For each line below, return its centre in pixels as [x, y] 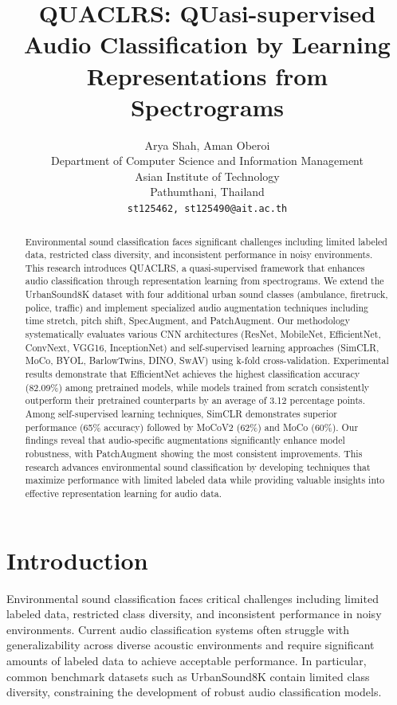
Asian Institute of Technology [207, 176]
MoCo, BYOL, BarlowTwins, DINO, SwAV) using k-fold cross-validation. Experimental [207, 360]
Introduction [77, 560]
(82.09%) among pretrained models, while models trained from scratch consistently [197, 387]
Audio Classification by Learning [207, 44]
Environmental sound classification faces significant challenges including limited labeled [206, 241]
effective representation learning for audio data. [124, 493]
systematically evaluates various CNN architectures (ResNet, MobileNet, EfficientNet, [203, 334]
